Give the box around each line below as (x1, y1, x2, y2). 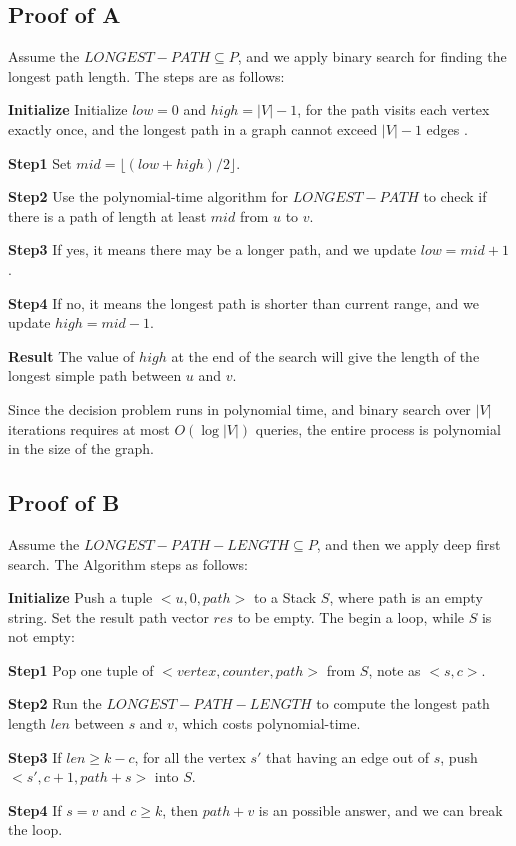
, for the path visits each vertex (297, 99, 490, 120)
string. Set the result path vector (8, 606, 209, 627)
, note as (368, 659, 421, 680)
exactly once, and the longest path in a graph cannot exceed (8, 118, 378, 139)
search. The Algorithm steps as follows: (8, 553, 248, 574)
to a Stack (253, 587, 317, 608)
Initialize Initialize (8, 99, 128, 120)
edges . (426, 118, 468, 139)
